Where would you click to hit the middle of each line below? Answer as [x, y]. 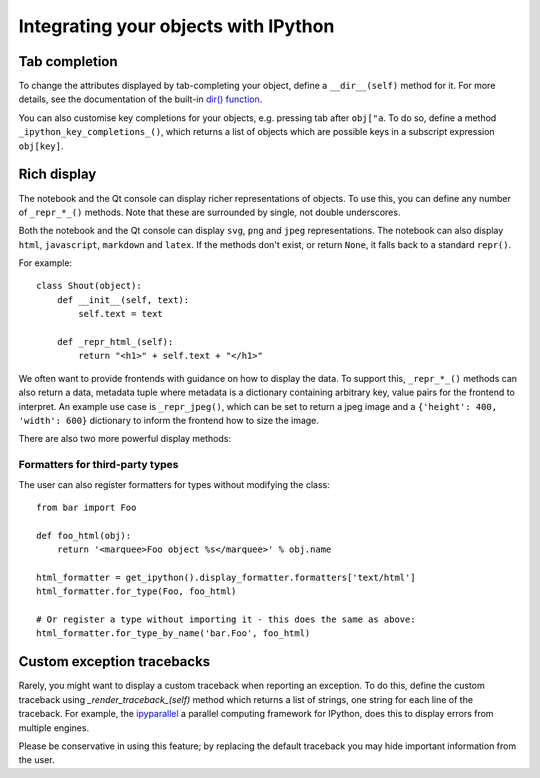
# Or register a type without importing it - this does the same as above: [226, 619]
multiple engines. [54, 727]
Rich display [57, 174]
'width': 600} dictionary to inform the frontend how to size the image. [169, 420]
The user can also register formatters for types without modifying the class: [174, 484]
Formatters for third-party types [98, 465]
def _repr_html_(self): [115, 342]
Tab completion [68, 61]
